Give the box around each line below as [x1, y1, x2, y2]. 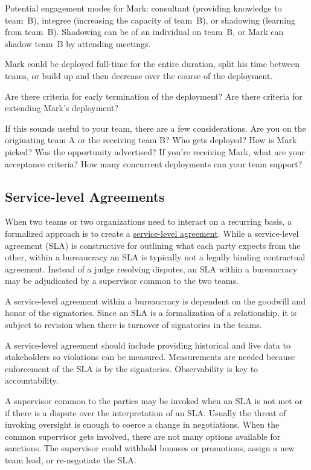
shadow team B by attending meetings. [5, 37, 151, 50]
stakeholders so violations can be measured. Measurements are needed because [5, 350, 295, 363]
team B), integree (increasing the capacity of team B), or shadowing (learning [5, 13, 295, 26]
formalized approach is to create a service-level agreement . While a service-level [5, 227, 299, 239]
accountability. [5, 374, 59, 387]
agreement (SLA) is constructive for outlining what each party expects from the [5, 239, 301, 251]
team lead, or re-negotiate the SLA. [5, 454, 136, 466]
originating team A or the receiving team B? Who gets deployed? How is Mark [5, 134, 297, 146]
